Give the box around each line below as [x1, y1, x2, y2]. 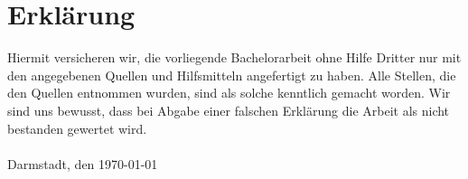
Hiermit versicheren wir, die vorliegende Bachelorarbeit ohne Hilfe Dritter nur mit [7, 48, 462, 67]
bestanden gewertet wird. [7, 118, 147, 137]
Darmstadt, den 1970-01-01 [7, 154, 158, 173]
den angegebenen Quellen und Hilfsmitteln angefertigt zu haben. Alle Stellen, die [7, 65, 456, 84]
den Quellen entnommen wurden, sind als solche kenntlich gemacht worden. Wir [7, 83, 451, 102]
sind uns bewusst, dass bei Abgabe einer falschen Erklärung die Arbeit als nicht [7, 100, 450, 119]
